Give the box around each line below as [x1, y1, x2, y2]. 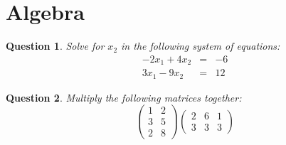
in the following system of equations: [121, 38, 280, 53]
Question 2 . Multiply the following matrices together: [6, 90, 242, 104]
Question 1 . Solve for [6, 38, 105, 53]
